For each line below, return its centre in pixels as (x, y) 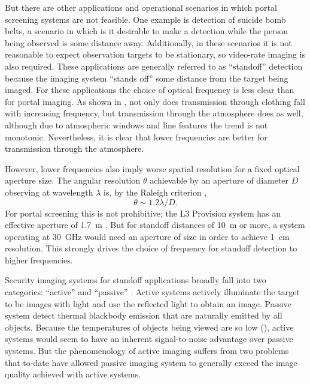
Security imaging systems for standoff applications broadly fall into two (136, 280)
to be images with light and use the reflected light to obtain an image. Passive (148, 303)
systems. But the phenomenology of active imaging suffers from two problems (147, 351)
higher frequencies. (39, 259)
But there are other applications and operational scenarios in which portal (141, 7)
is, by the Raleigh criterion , (155, 192)
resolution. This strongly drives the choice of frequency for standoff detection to (151, 248)
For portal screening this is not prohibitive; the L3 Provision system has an (143, 213)
